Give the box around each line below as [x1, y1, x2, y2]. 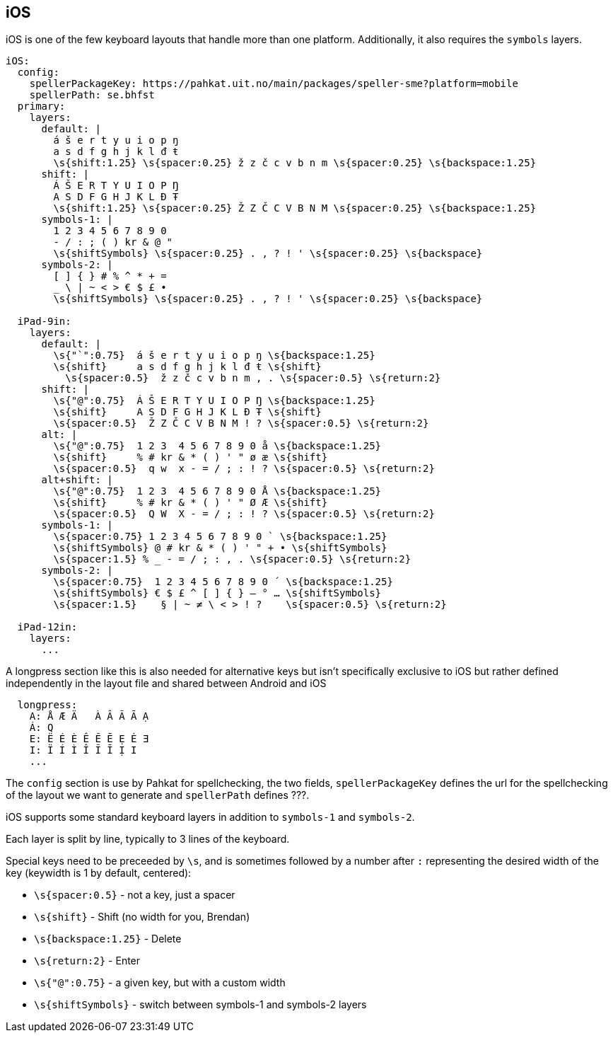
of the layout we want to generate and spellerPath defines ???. [6, 789, 310, 802]
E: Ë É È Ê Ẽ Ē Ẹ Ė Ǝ [29, 733, 149, 745]
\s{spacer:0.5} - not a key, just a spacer [34, 889, 235, 901]
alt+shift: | [41, 474, 113, 486]
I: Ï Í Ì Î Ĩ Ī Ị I [29, 744, 137, 756]
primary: [17, 100, 66, 113]
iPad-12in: [17, 621, 78, 633]
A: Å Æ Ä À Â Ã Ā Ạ [29, 710, 149, 722]
